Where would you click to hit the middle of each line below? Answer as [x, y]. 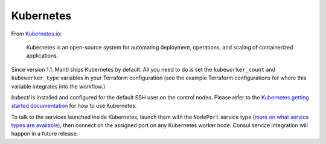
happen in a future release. [45, 134]
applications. [42, 56]
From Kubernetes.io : [37, 34]
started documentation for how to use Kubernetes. [74, 106]
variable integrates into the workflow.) [58, 86]
